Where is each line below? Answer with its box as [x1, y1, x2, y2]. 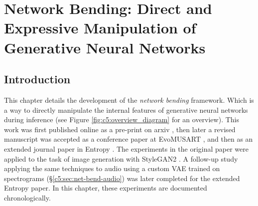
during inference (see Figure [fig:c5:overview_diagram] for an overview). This [4, 114, 239, 125]
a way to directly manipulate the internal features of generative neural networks [4, 104, 248, 115]
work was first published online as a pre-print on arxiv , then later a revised [4, 124, 236, 134]
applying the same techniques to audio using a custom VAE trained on [4, 163, 220, 174]
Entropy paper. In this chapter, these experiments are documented [4, 183, 207, 193]
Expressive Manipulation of [4, 17, 196, 38]
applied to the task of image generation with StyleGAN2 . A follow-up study [4, 153, 238, 164]
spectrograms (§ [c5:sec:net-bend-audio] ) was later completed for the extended [4, 173, 240, 183]
